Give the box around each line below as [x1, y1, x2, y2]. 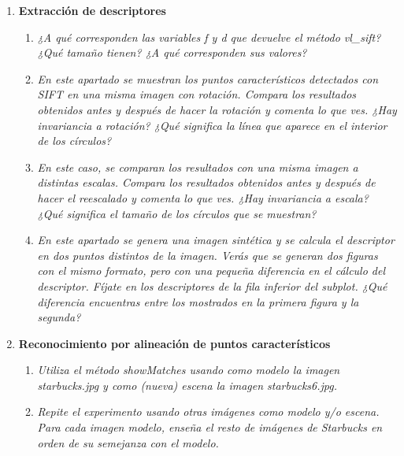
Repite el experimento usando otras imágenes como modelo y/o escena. [37, 403, 380, 420]
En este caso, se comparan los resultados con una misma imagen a [37, 158, 358, 175]
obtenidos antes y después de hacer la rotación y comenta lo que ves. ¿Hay [37, 101, 397, 117]
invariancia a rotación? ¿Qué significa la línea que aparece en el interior [37, 117, 387, 133]
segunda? [37, 309, 81, 325]
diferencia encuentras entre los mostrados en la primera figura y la [37, 293, 359, 310]
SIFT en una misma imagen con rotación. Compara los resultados [37, 86, 357, 102]
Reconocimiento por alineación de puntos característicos [18, 335, 331, 351]
